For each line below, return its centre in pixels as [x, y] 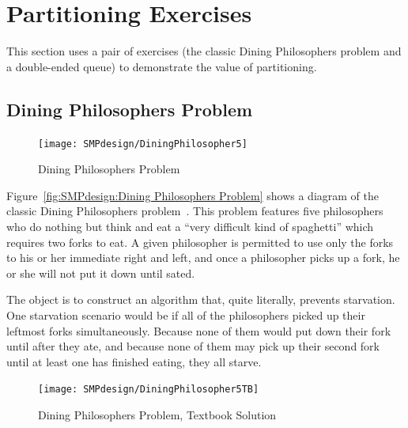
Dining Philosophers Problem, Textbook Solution [157, 414]
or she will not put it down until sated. [101, 273]
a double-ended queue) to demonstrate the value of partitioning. [162, 66]
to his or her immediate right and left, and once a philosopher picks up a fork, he [203, 258]
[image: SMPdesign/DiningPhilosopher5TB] [149, 390]
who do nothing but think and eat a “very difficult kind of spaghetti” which [190, 226]
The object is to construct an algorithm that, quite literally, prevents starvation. [201, 299]
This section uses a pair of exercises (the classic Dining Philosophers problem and [204, 51]
